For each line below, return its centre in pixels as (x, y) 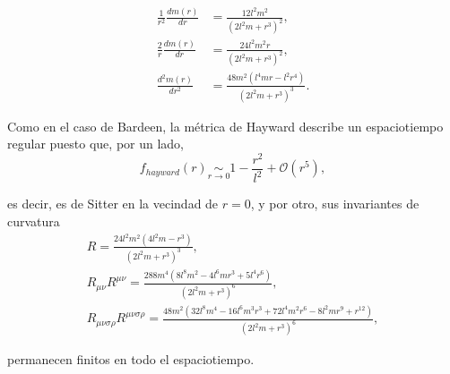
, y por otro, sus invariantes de (335, 204)
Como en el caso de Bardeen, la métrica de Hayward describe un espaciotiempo (225, 126)
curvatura (34, 221)
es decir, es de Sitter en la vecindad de (113, 204)
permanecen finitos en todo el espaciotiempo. (131, 359)
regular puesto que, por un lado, (96, 144)
